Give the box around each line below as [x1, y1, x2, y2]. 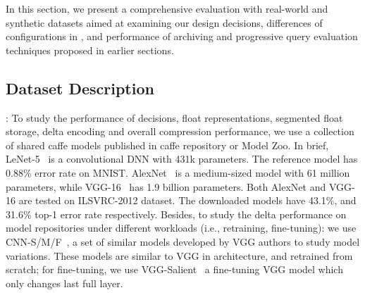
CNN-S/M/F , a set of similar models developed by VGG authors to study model [6, 234, 360, 249]
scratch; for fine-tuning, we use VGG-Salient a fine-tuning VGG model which [6, 262, 343, 277]
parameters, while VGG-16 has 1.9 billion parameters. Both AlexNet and [6, 179, 326, 194]
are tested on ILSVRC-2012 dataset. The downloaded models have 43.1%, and [18, 193, 357, 208]
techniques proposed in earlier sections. [6, 42, 174, 57]
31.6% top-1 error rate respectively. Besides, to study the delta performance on [6, 206, 347, 221]
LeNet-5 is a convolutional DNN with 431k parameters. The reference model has [6, 151, 358, 166]
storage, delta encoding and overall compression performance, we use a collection [6, 124, 354, 139]
